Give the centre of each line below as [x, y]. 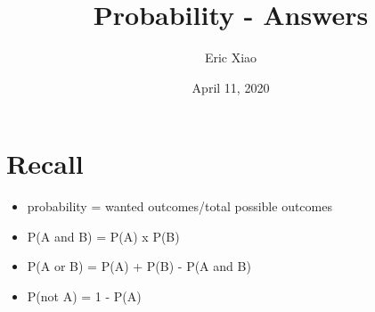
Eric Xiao [231, 57]
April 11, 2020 [231, 87]
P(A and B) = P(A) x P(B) [103, 236]
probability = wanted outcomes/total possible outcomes [179, 206]
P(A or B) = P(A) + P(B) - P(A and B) [139, 266]
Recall [45, 164]
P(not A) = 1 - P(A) [84, 296]
